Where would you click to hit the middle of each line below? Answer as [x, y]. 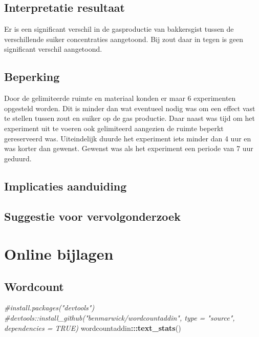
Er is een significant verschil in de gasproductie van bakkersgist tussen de [119, 29]
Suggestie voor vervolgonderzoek [92, 216]
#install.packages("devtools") [49, 308]
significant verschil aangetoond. [53, 49]
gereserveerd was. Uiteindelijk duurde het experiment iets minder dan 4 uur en [128, 138]
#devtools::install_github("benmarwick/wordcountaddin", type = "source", [120, 318]
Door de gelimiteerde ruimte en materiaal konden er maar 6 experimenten [120, 98]
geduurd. [18, 158]
